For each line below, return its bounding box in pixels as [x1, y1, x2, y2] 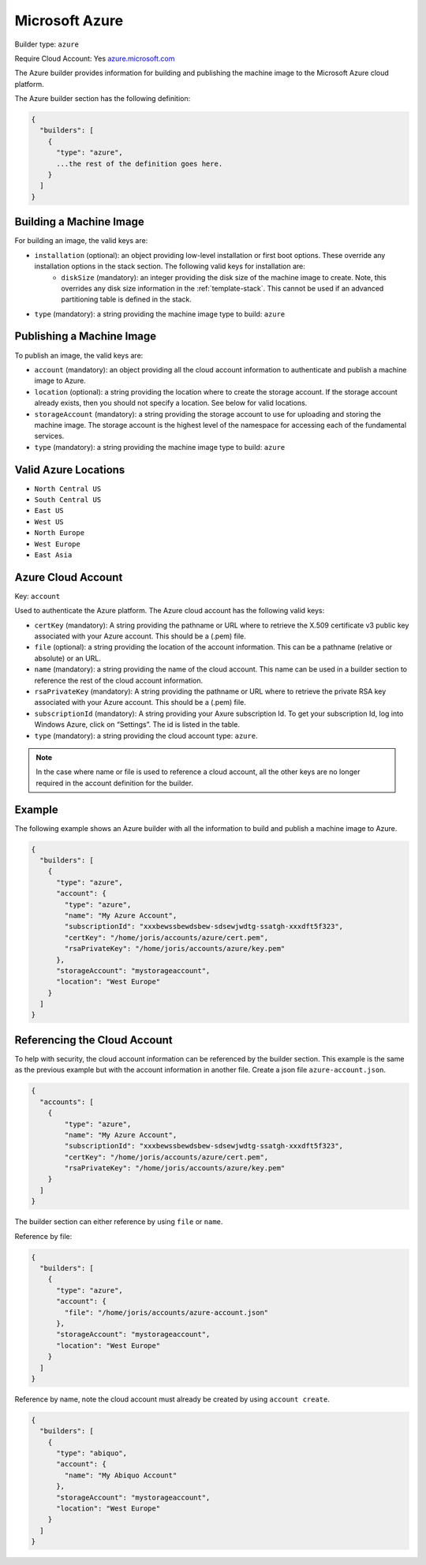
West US [34, 517, 65, 526]
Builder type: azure [14, 39, 79, 49]
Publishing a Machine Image [14, 330, 157, 343]
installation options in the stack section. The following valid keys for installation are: [34, 261, 305, 271]
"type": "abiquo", [56, 1449, 128, 1458]
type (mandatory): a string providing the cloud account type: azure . [34, 731, 258, 740]
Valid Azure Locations [14, 462, 125, 477]
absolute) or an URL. [34, 653, 102, 663]
